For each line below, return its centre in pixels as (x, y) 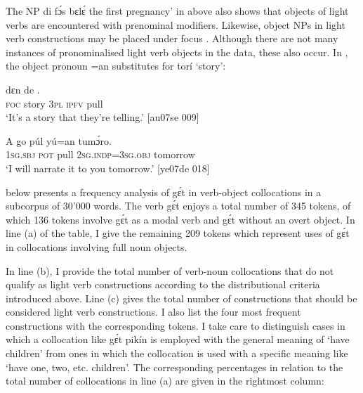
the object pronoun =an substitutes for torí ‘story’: (116, 66)
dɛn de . (23, 89)
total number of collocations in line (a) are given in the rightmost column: (165, 381)
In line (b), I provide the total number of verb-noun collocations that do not (170, 270)
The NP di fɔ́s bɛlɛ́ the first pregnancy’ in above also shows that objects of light (177, 11)
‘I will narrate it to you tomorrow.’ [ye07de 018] (108, 168)
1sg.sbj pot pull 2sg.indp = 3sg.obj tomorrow (100, 154)
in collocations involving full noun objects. (97, 246)
